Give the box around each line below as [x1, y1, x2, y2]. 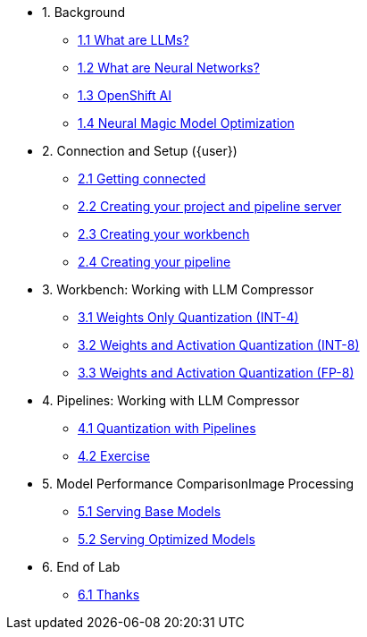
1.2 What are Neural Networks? [78, 60, 260, 75]
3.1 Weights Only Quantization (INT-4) [78, 310, 299, 325]
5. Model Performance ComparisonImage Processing [42, 476, 354, 491]
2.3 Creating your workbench [78, 226, 250, 242]
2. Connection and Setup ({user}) [42, 143, 238, 158]
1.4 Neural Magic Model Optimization [78, 115, 295, 131]
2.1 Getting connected [78, 171, 206, 186]
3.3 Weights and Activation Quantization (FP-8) [78, 365, 354, 380]
